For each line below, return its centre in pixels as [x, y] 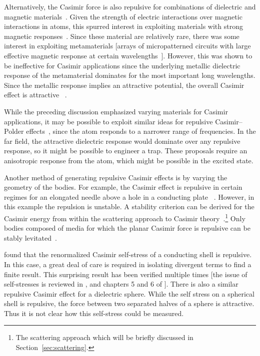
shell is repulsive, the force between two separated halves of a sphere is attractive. [129, 303]
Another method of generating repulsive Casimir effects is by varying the [116, 177]
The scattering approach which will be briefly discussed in [104, 337]
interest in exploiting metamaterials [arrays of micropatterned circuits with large [127, 46]
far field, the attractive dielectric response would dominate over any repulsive [122, 141]
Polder [14, 131]
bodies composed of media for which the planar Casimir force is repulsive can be [127, 228]
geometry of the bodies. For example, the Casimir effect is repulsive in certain [123, 187]
